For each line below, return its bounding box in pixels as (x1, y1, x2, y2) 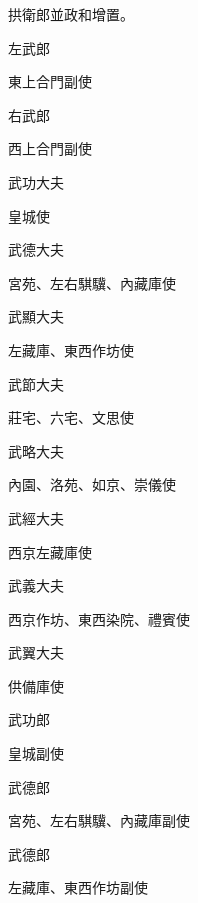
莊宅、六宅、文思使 (8, 407, 134, 428)
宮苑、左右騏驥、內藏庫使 (8, 272, 176, 293)
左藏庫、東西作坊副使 (8, 877, 148, 898)
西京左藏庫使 (8, 541, 92, 562)
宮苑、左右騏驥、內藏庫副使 (8, 810, 190, 831)
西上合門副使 (8, 138, 92, 159)
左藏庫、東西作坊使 (8, 339, 134, 360)
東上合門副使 (8, 71, 92, 92)
